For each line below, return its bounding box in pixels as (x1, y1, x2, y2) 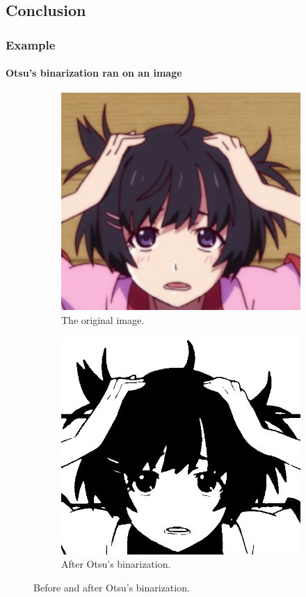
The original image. (61, 313, 145, 327)
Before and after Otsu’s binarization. (33, 580, 190, 594)
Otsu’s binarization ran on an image (6, 65, 182, 80)
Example (6, 36, 56, 53)
